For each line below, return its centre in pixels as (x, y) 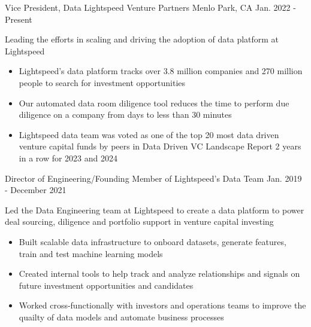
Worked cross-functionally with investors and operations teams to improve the (162, 305)
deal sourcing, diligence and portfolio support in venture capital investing (139, 221)
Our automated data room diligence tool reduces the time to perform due (154, 103)
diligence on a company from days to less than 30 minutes (125, 114)
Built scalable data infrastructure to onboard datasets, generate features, (153, 241)
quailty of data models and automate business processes (121, 317)
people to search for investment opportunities (102, 82)
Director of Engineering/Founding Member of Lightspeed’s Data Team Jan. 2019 (153, 178)
